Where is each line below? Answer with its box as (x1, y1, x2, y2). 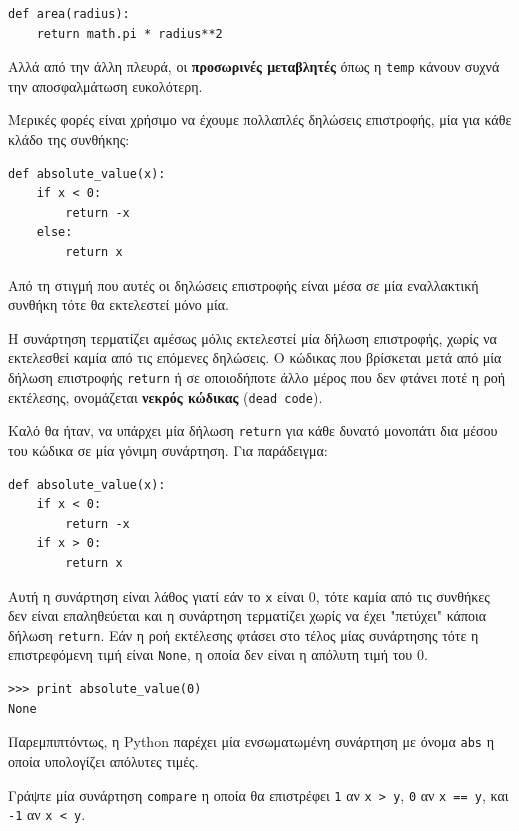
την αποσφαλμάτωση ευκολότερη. (8, 75, 203, 96)
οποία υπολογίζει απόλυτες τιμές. (8, 750, 199, 771)
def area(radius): (8, 7, 130, 21)
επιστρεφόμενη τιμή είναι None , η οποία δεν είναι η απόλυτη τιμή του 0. (8, 644, 428, 665)
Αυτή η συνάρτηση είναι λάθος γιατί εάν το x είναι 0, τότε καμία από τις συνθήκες (8, 585, 490, 606)
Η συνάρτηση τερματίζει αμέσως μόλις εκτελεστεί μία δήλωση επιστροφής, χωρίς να (8, 327, 497, 348)
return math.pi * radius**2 (36, 26, 223, 41)
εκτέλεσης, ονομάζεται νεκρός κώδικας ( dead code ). (8, 386, 323, 407)
